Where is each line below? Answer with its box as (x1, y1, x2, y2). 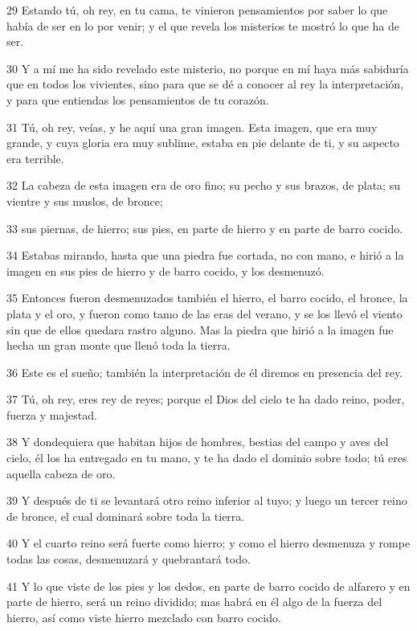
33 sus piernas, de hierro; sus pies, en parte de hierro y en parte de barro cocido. (6, 219, 403, 236)
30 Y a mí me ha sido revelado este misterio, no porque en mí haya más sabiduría (6, 59, 409, 76)
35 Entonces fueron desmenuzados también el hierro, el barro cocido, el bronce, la (6, 289, 408, 306)
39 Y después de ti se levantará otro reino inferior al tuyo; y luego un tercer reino (6, 492, 407, 509)
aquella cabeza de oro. (6, 465, 116, 481)
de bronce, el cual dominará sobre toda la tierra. (6, 507, 245, 524)
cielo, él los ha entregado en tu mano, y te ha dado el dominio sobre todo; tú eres (6, 449, 407, 466)
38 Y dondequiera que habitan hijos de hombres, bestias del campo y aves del (6, 433, 389, 450)
